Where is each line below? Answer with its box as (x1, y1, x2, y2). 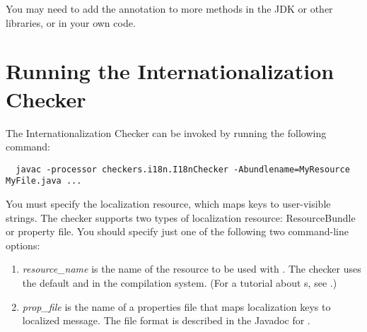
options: (6, 237, 40, 252)
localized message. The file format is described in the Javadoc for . (22, 313, 310, 328)
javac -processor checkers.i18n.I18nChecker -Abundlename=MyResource (16, 164, 350, 174)
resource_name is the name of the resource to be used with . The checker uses (22, 261, 361, 276)
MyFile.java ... (6, 176, 82, 186)
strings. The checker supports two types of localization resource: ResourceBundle (6, 210, 356, 225)
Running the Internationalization (6, 57, 334, 85)
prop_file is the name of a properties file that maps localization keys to (22, 299, 331, 314)
